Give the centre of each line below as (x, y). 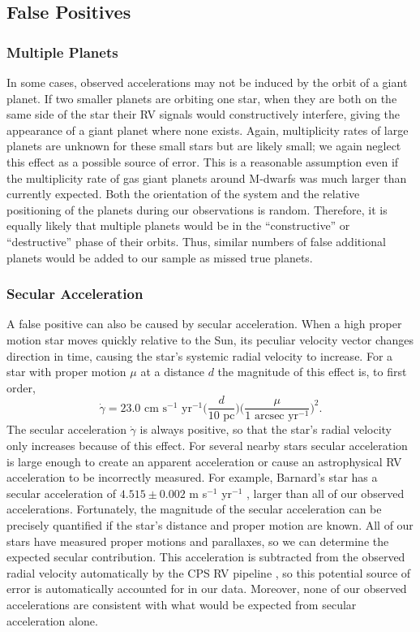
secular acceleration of (62, 493)
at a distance (173, 372)
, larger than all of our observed (326, 493)
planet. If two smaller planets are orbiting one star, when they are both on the (202, 98)
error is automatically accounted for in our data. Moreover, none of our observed (207, 589)
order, (21, 387)
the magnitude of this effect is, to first (312, 372)
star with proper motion (66, 372)
